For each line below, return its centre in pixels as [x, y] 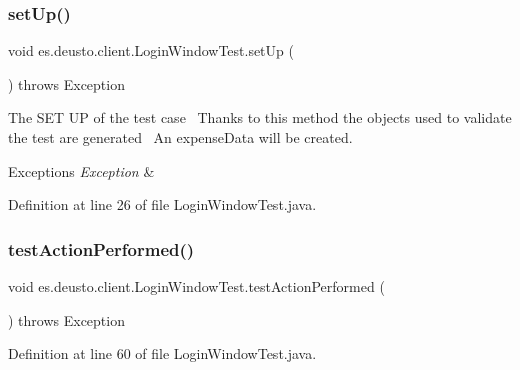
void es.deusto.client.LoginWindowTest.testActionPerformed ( [196, 286]
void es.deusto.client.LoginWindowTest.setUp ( [151, 50]
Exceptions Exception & [81, 170]
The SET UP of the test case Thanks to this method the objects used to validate [260, 117]
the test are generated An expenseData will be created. [180, 137]
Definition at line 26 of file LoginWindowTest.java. [162, 204]
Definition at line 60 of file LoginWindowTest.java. [162, 353]
